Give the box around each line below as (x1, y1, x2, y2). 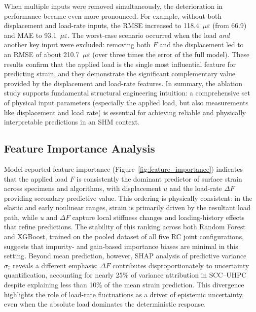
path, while (4, 212, 38, 222)
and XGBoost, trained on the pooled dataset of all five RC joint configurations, (4, 231, 244, 242)
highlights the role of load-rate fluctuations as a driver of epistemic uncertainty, (4, 289, 244, 299)
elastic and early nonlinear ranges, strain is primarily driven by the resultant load (4, 202, 251, 213)
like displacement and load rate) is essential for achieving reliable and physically (4, 107, 246, 117)
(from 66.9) (212, 20, 247, 31)
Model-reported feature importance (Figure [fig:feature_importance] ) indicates (4, 163, 243, 174)
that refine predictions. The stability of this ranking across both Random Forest (4, 221, 246, 232)
